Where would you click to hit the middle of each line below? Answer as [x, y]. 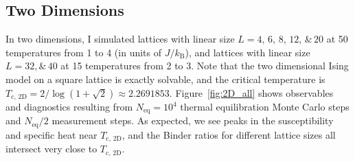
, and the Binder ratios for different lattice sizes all [229, 134]
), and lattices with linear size [248, 52]
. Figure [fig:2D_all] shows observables [251, 92]
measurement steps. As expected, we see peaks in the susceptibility [193, 120]
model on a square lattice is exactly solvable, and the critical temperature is [165, 79]
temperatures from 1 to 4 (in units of [83, 52]
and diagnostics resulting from [69, 107]
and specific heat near [51, 134]
